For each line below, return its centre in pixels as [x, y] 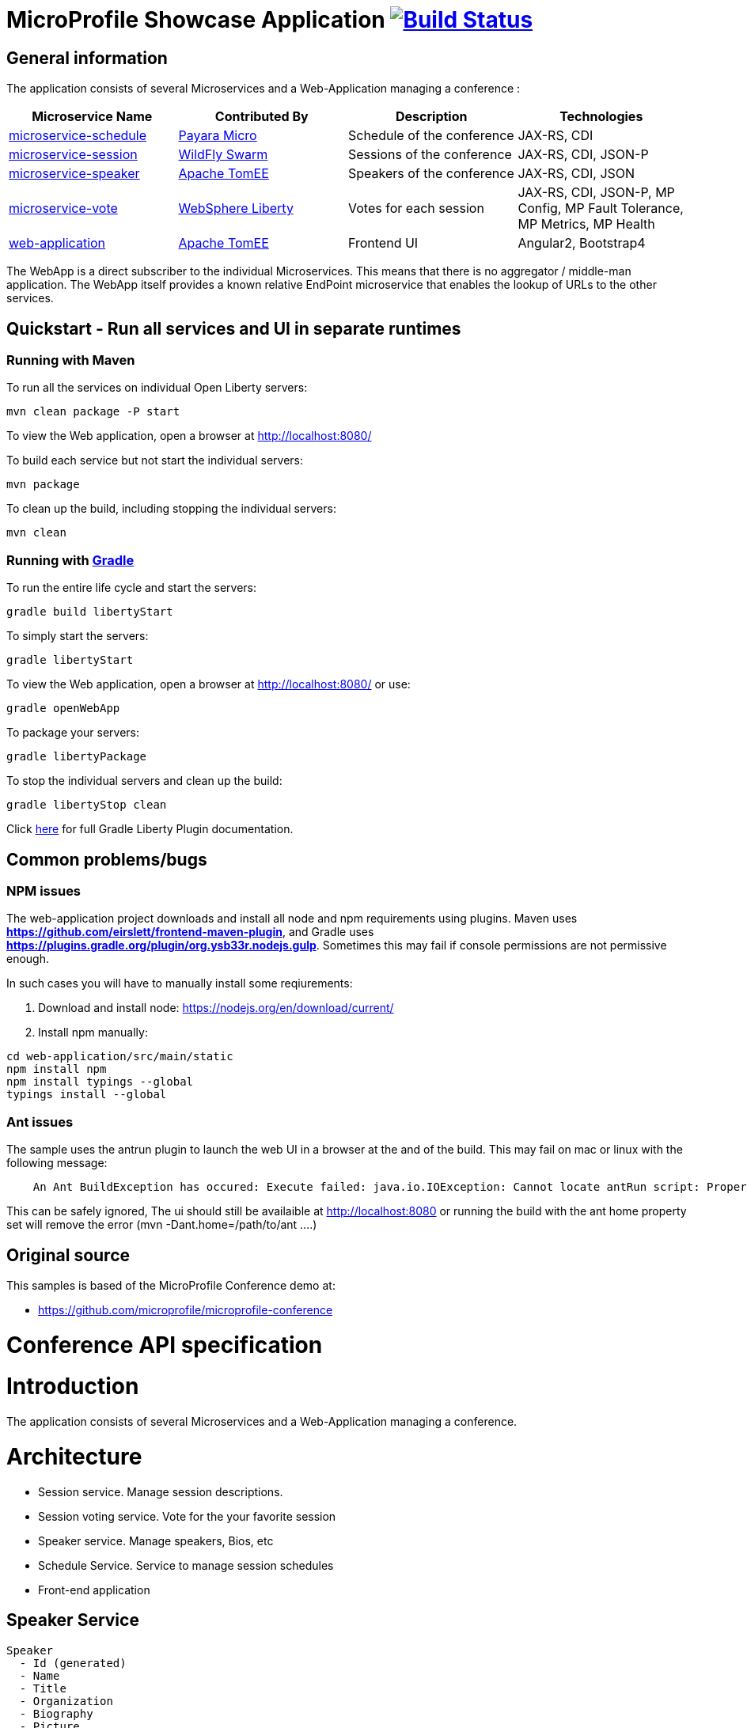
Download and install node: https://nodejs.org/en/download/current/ [216, 1008]
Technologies [601, 117]
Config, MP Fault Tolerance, [601, 208]
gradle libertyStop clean [87, 805]
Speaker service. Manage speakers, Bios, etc [156, 1540]
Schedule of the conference [431, 136]
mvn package [43, 485]
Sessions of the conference [430, 155]
